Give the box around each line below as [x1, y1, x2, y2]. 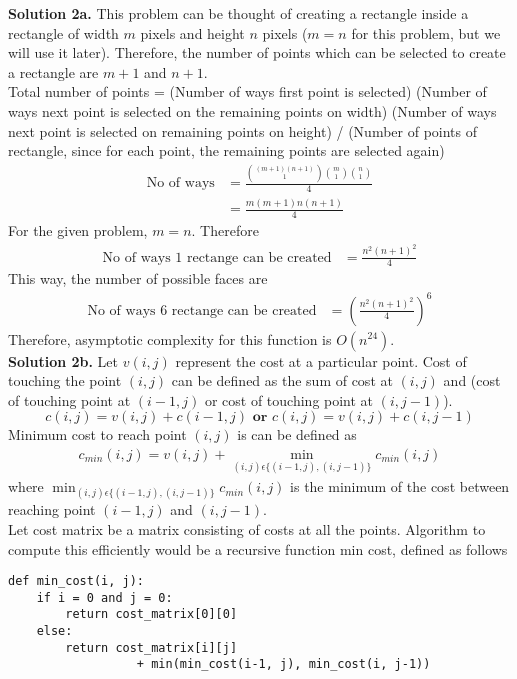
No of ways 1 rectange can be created [102, 250, 332, 265]
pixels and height [140, 22, 245, 43]
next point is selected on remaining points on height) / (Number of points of [8, 120, 478, 141]
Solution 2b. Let [8, 350, 119, 371]
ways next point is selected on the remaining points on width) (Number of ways [8, 100, 497, 121]
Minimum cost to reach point [8, 424, 187, 445]
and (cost [443, 370, 501, 391]
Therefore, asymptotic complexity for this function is [8, 328, 332, 349]
